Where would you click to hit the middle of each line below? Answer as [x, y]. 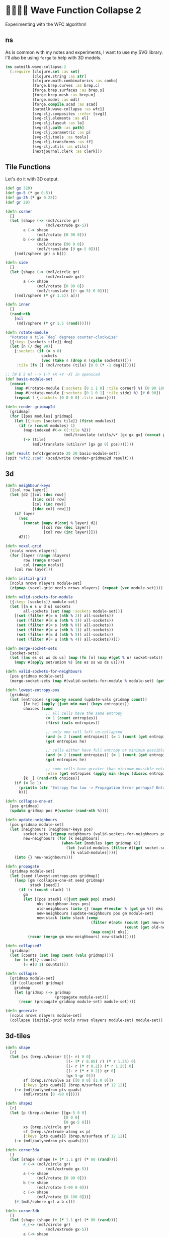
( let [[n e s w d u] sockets [40, 606]
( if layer [25, 514]
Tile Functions [28, 167]
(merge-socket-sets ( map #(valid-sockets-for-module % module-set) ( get [88, 681]
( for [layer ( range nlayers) [40, 555]
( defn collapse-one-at [29, 801]
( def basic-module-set [29, 379]
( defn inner [18, 304]
